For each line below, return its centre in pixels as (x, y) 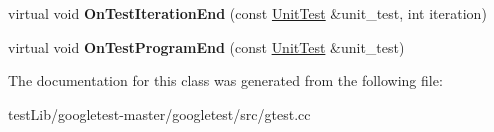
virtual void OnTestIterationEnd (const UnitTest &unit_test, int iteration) (247, 13)
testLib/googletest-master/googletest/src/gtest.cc (159, 113)
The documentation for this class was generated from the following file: (225, 80)
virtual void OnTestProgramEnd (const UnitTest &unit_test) (206, 46)
